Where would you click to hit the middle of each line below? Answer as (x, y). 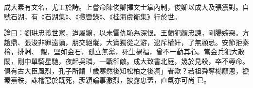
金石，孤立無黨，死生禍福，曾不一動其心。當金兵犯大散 (156, 51)
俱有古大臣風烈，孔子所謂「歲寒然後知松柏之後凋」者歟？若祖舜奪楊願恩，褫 (126, 70)
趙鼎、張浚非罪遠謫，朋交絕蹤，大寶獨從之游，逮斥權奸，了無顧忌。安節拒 (123, 42)
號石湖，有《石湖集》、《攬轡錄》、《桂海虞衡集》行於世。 (92, 16)
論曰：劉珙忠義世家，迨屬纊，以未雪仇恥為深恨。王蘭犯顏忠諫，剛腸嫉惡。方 (126, 33)
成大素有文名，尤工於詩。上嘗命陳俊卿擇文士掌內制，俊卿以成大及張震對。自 (126, 7)
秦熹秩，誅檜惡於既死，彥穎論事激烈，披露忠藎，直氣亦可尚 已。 (107, 80)
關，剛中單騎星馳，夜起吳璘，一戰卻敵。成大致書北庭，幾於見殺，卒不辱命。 (126, 61)
